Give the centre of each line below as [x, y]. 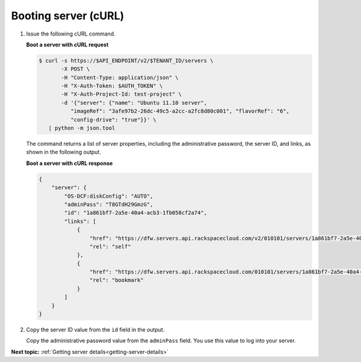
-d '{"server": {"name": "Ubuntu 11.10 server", [134, 103]
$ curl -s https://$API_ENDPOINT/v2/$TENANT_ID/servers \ [126, 61]
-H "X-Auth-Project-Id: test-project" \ [121, 94]
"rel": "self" [110, 246]
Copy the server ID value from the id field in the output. [95, 330]
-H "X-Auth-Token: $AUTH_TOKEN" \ [112, 86]
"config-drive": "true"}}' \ [113, 120]
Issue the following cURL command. [71, 34]
